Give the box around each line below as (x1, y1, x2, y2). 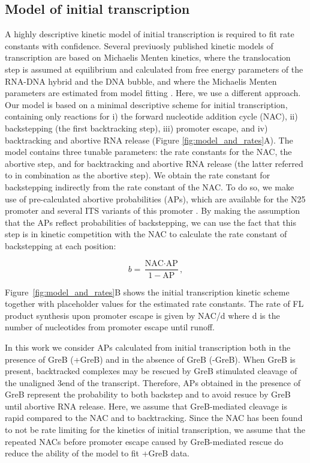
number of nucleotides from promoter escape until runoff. (5, 321, 215, 333)
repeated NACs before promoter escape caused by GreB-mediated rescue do (5, 435, 284, 447)
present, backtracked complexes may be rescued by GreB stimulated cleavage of (5, 365, 297, 377)
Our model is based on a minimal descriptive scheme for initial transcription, (5, 98, 288, 110)
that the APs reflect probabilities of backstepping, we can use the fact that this (5, 216, 296, 228)
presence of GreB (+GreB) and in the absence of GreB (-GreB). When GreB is (5, 353, 296, 365)
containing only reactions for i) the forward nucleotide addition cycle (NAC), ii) (5, 110, 298, 123)
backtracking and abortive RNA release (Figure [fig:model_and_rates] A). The (5, 133, 293, 146)
